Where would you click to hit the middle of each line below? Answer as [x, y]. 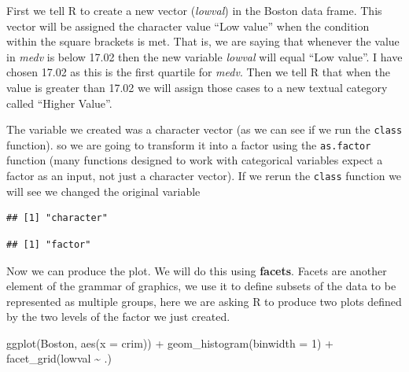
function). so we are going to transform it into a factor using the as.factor [189, 144]
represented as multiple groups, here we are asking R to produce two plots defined [204, 301]
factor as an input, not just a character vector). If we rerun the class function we [204, 176]
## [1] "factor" [49, 244]
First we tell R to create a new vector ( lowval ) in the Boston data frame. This [194, 10]
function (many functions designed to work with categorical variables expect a [195, 160]
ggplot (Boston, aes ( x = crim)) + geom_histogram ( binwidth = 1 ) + [170, 343]
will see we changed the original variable [103, 191]
